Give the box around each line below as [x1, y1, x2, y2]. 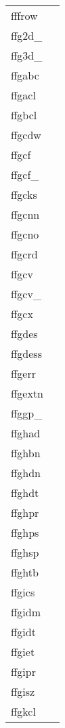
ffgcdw [11, 127, 41, 143]
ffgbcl [11, 107, 37, 123]
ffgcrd [11, 246, 38, 262]
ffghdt [11, 485, 39, 500]
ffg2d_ [11, 27, 43, 43]
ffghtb [11, 564, 39, 580]
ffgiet [11, 644, 35, 659]
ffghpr [11, 505, 39, 520]
